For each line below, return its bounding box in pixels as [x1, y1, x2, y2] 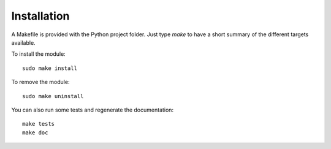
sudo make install [22, 64, 78, 72]
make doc [22, 129, 48, 136]
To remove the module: [11, 78, 70, 86]
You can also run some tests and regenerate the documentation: [11, 106, 174, 113]
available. [11, 39, 36, 46]
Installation [11, 9, 70, 23]
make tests [22, 120, 55, 128]
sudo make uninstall [22, 93, 84, 99]
